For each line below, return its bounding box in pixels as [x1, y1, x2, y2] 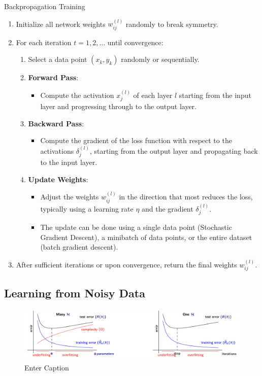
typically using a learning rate [40, 203, 134, 214]
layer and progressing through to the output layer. [40, 101, 196, 112]
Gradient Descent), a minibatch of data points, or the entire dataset [40, 231, 252, 242]
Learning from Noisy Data [4, 285, 145, 301]
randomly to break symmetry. [125, 18, 218, 29]
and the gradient [142, 203, 193, 214]
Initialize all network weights [16, 18, 106, 29]
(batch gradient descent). [40, 242, 118, 252]
